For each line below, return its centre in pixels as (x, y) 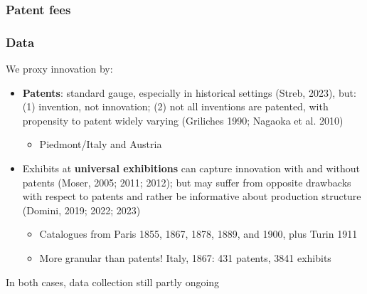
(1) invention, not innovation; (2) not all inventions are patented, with (175, 106)
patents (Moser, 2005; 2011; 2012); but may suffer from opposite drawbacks (187, 182)
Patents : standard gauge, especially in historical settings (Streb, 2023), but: (189, 92)
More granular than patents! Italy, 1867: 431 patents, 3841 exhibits (185, 258)
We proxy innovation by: (59, 69)
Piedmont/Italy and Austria (101, 144)
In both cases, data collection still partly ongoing (113, 282)
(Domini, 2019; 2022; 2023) (81, 210)
